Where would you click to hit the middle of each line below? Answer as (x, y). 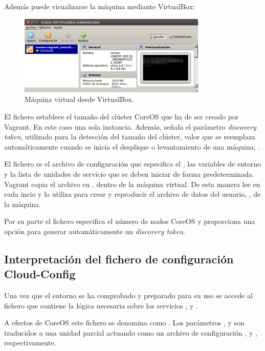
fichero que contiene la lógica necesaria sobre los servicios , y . (101, 305)
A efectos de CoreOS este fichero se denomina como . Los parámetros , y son (124, 323)
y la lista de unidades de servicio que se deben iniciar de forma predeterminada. (129, 173)
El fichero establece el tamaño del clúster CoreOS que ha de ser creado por (122, 116)
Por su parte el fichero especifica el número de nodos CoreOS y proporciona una (130, 221)
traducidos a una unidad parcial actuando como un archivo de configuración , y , (131, 332)
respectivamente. (30, 343)
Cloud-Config (40, 274)
